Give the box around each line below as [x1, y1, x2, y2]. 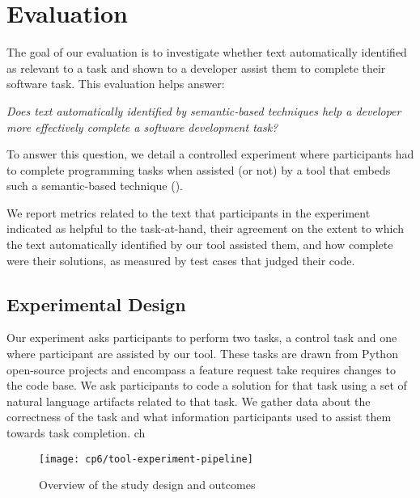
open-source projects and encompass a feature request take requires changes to [6, 361, 396, 378]
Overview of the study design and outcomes [39, 476, 256, 493]
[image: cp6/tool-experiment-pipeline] [39, 453, 253, 465]
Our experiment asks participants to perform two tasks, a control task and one [6, 329, 397, 346]
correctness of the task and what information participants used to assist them [6, 408, 392, 425]
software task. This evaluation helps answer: [6, 75, 225, 92]
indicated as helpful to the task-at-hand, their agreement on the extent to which [6, 220, 405, 237]
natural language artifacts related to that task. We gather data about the [6, 392, 371, 409]
